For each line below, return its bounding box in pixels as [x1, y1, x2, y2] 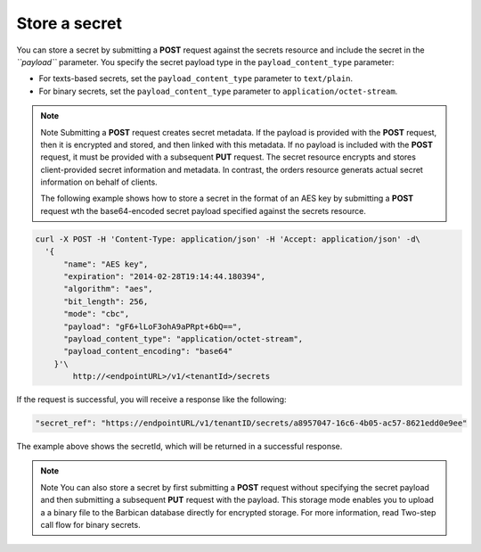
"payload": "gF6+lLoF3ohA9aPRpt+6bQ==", [63, 321, 242, 332]
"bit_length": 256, [63, 296, 149, 307]
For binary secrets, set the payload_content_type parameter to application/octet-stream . [38, 86, 398, 96]
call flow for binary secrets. [40, 520, 142, 531]
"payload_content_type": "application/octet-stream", [63, 334, 304, 343]
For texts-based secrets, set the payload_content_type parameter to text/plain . [38, 73, 354, 84]
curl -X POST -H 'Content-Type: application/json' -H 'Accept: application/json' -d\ [35, 234, 420, 244]
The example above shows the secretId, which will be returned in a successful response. [16, 441, 343, 452]
